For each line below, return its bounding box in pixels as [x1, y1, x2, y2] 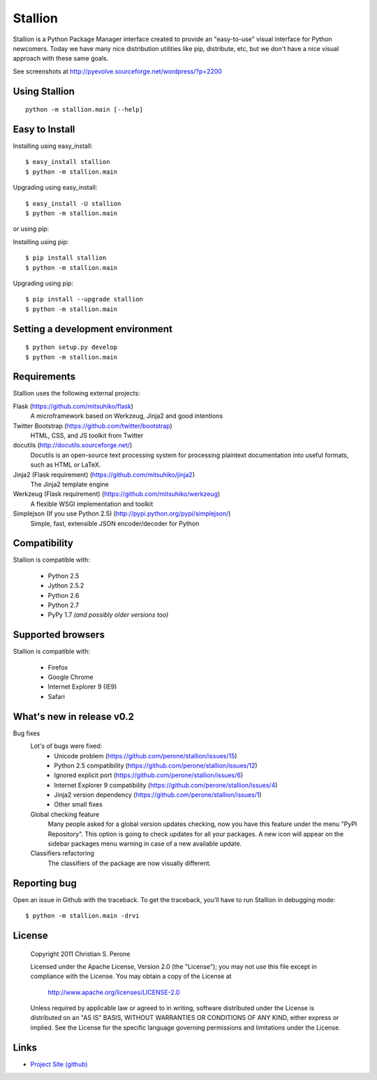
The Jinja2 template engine [30, 480, 109, 488]
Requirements [13, 370, 76, 383]
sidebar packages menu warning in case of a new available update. [47, 839, 242, 848]
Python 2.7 [47, 601, 80, 609]
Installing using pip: [13, 237, 69, 246]
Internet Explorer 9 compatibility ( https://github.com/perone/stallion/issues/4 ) [54, 781, 278, 789]
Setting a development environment [13, 323, 172, 335]
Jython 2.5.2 [47, 581, 84, 590]
